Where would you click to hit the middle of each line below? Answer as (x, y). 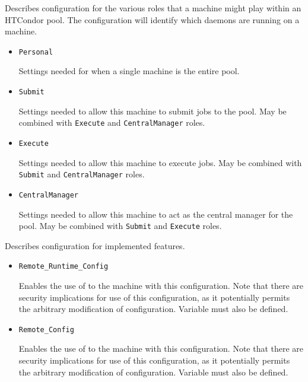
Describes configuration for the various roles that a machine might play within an (153, 8)
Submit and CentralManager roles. (82, 174)
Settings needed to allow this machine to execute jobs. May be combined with (160, 162)
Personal (36, 52)
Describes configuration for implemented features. (95, 245)
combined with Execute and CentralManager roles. (112, 122)
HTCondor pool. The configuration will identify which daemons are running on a (152, 19)
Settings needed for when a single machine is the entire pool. (129, 71)
